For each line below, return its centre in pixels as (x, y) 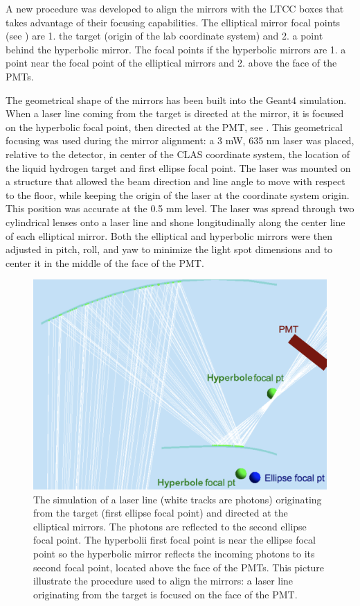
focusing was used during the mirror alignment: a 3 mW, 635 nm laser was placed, (180, 140)
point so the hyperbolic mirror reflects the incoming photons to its (174, 553)
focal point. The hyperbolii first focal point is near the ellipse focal (174, 540)
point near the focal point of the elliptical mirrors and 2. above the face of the (171, 63)
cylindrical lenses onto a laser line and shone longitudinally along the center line (175, 222)
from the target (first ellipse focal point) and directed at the (161, 513)
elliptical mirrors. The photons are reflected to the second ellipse (170, 526)
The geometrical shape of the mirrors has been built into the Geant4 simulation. (176, 99)
